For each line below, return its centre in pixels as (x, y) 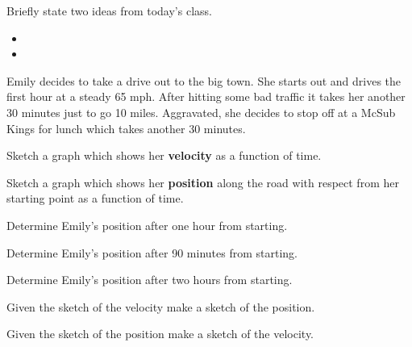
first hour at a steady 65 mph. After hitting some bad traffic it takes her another (206, 96)
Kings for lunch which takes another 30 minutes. (126, 128)
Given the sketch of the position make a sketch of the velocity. (160, 334)
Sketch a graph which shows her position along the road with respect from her (203, 182)
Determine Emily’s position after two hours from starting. (150, 280)
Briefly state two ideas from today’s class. (109, 10)
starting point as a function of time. (95, 198)
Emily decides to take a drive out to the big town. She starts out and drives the (204, 80)
